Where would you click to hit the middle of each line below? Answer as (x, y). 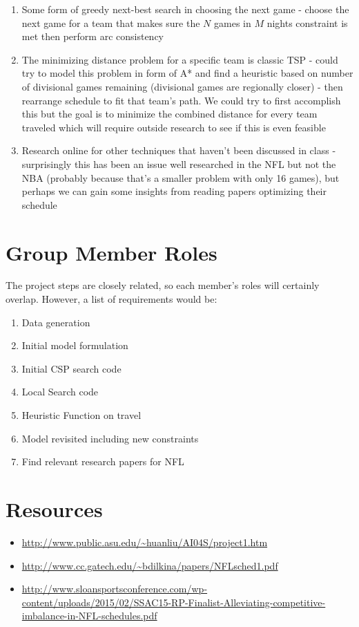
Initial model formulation (75, 345)
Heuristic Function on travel (81, 415)
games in (233, 22)
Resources (54, 508)
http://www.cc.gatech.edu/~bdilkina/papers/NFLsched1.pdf (150, 565)
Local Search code (60, 392)
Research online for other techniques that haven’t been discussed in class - (179, 150)
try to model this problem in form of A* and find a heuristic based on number (187, 73)
